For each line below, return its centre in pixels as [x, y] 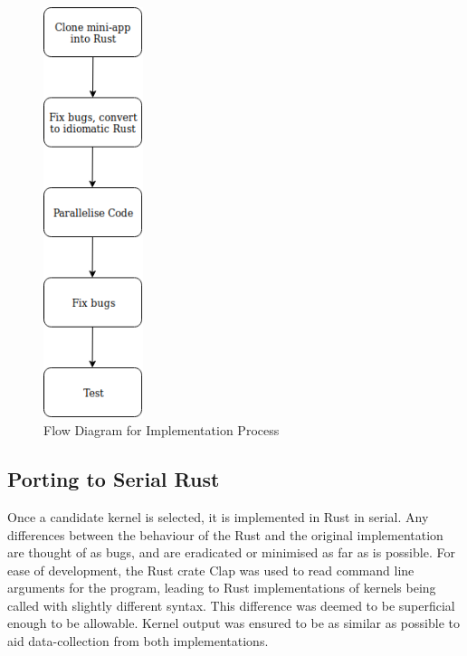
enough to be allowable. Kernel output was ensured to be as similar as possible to [233, 623]
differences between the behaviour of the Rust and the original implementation [225, 534]
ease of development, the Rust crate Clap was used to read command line [211, 570]
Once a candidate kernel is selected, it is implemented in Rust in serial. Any [218, 516]
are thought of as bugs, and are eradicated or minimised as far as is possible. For [231, 552]
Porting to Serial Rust [114, 479]
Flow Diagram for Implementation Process [162, 430]
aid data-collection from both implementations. [138, 641]
